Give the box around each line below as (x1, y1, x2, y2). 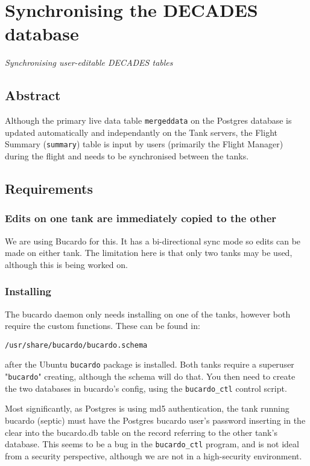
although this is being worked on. (5, 258, 128, 270)
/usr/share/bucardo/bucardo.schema (5, 340, 148, 349)
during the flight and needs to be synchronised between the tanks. (5, 150, 249, 162)
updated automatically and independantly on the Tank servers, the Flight (5, 126, 277, 138)
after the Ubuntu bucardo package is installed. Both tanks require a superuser (5, 358, 294, 371)
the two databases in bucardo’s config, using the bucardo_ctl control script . (5, 381, 287, 394)
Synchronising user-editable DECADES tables (5, 56, 173, 69)
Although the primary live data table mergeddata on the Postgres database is (5, 114, 292, 127)
